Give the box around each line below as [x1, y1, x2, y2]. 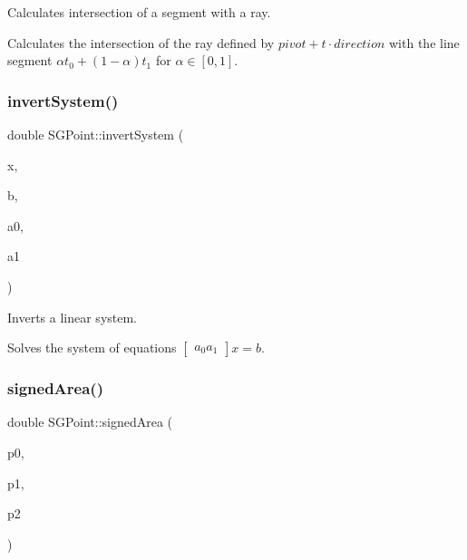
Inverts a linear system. [7, 307, 138, 326]
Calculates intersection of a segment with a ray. [7, 3, 271, 21]
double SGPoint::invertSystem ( [7, 125, 184, 143]
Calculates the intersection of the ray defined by [7, 33, 275, 52]
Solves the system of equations [7, 338, 177, 357]
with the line [389, 33, 460, 52]
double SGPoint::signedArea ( [7, 412, 173, 431]
